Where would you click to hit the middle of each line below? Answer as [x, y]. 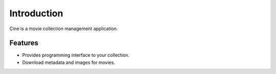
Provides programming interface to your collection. [76, 55]
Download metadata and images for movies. [68, 62]
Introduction [36, 13]
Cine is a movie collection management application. [64, 29]
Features [24, 43]
